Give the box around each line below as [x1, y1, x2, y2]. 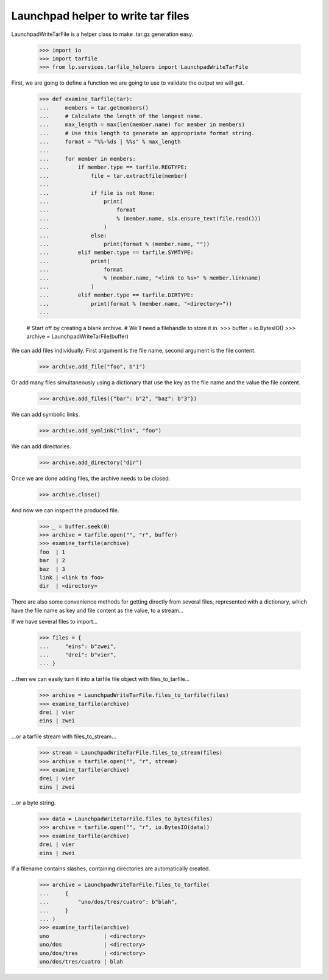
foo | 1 [39, 548, 66, 555]
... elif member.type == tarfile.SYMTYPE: [39, 249, 194, 256]
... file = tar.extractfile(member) [39, 172, 188, 179]
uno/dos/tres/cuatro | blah [39, 958, 123, 965]
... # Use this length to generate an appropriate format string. [39, 130, 255, 136]
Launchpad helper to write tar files [11, 9, 189, 23]
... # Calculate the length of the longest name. [39, 113, 203, 120]
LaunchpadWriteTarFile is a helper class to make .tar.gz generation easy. [11, 30, 194, 38]
